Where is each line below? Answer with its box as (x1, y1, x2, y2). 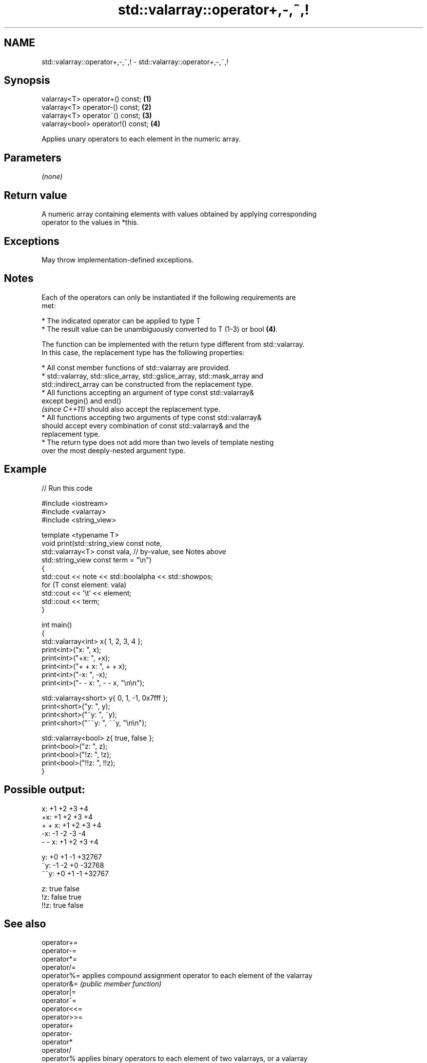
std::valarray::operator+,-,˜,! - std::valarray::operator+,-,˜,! (41, 57, 229, 66)
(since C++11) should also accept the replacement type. (41, 404, 220, 413)
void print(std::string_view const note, (41, 539, 162, 547)
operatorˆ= (41, 996, 77, 1005)
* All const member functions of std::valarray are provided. (41, 363, 231, 372)
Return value (4, 189, 67, 201)
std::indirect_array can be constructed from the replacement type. (41, 380, 253, 388)
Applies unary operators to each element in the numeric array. (41, 135, 241, 143)
